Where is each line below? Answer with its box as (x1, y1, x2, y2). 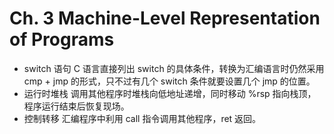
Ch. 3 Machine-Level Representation (9, 7, 321, 30)
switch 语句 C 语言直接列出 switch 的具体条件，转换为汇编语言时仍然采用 (23, 62, 325, 74)
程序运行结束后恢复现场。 (23, 100, 130, 112)
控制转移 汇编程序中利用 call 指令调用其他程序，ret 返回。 (23, 112, 262, 124)
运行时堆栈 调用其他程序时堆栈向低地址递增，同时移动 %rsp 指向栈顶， (23, 87, 317, 99)
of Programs (9, 28, 115, 51)
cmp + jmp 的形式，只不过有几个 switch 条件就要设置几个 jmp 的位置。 (23, 75, 316, 87)
